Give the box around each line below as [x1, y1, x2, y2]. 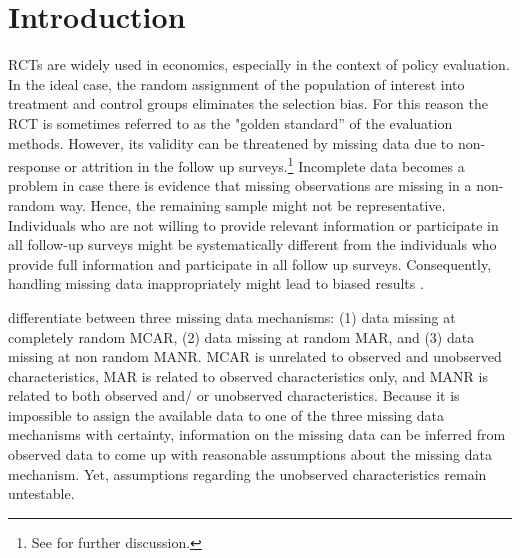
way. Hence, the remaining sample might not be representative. [59, 194, 446, 215]
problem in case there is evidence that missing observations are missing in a [8, 175, 472, 196]
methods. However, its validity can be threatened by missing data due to [8, 132, 454, 153]
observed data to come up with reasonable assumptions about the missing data [8, 444, 492, 465]
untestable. [8, 483, 75, 504]
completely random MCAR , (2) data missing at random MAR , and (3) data [8, 326, 475, 347]
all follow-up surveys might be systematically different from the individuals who [8, 234, 497, 255]
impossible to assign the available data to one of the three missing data [8, 404, 445, 425]
